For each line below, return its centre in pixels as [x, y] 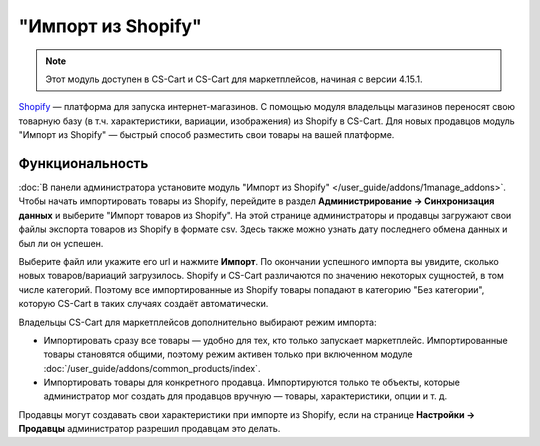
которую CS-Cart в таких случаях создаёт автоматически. [143, 304]
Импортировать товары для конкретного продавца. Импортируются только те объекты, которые [251, 382]
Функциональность [83, 163]
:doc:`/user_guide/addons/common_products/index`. [152, 368]
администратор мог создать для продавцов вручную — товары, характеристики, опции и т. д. [245, 396]
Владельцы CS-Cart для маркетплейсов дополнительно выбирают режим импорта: [197, 322]
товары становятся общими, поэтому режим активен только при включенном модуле [228, 354]
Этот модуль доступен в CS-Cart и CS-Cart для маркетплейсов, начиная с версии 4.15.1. [234, 79]
